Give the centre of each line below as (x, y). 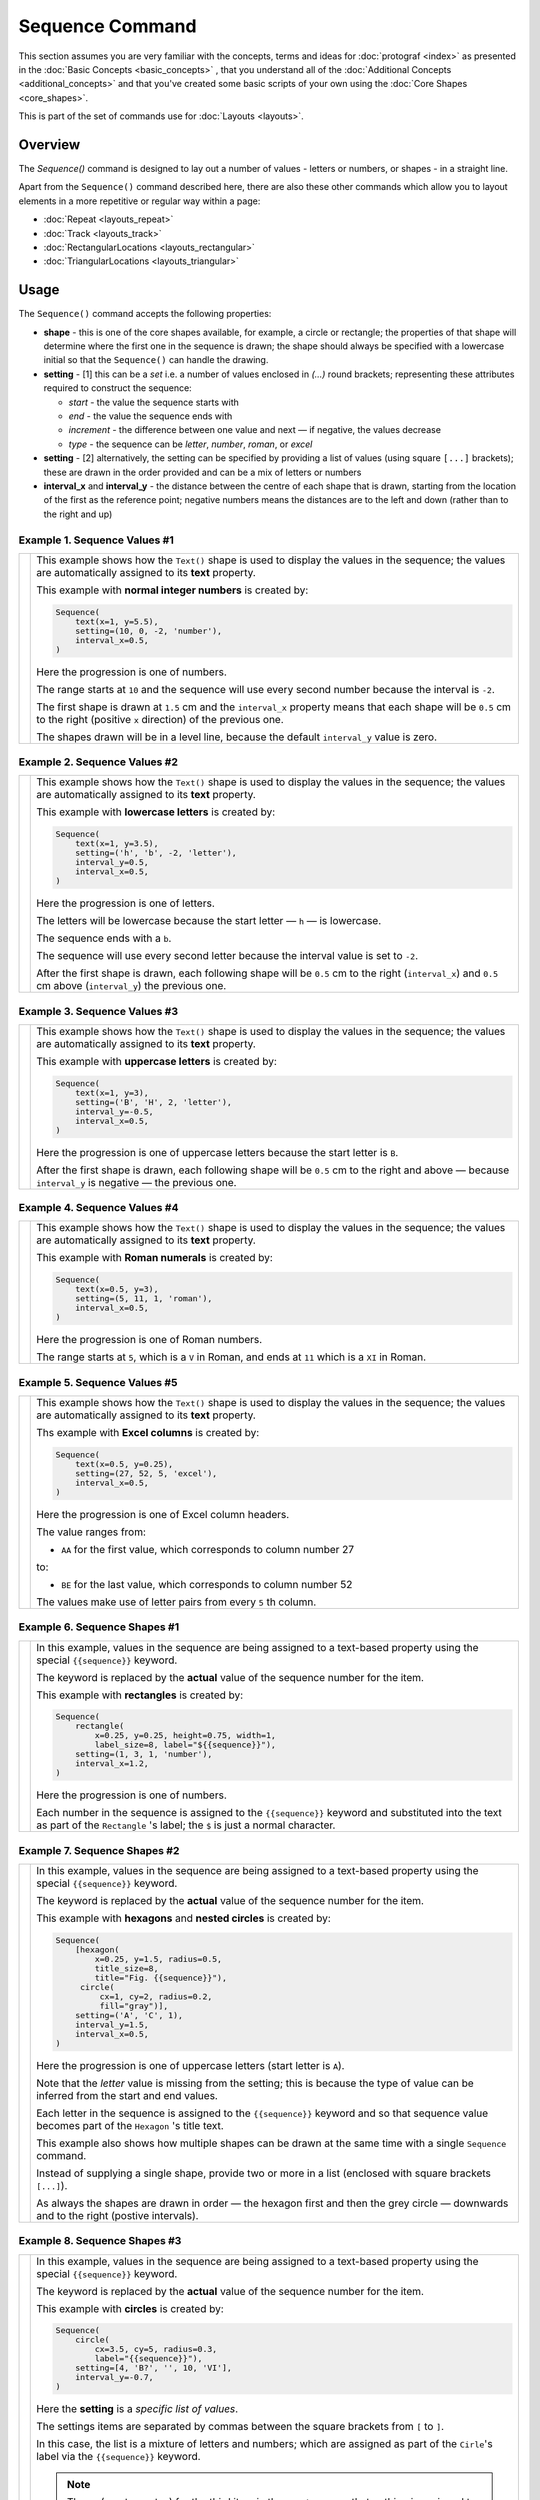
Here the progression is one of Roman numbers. (149, 1340)
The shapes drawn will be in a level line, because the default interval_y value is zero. (237, 737)
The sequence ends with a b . (104, 938)
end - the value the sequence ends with (150, 416)
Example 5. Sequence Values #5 (98, 1382)
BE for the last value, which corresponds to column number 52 (207, 1584)
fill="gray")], (134, 2005)
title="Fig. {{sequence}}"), (161, 1977)
